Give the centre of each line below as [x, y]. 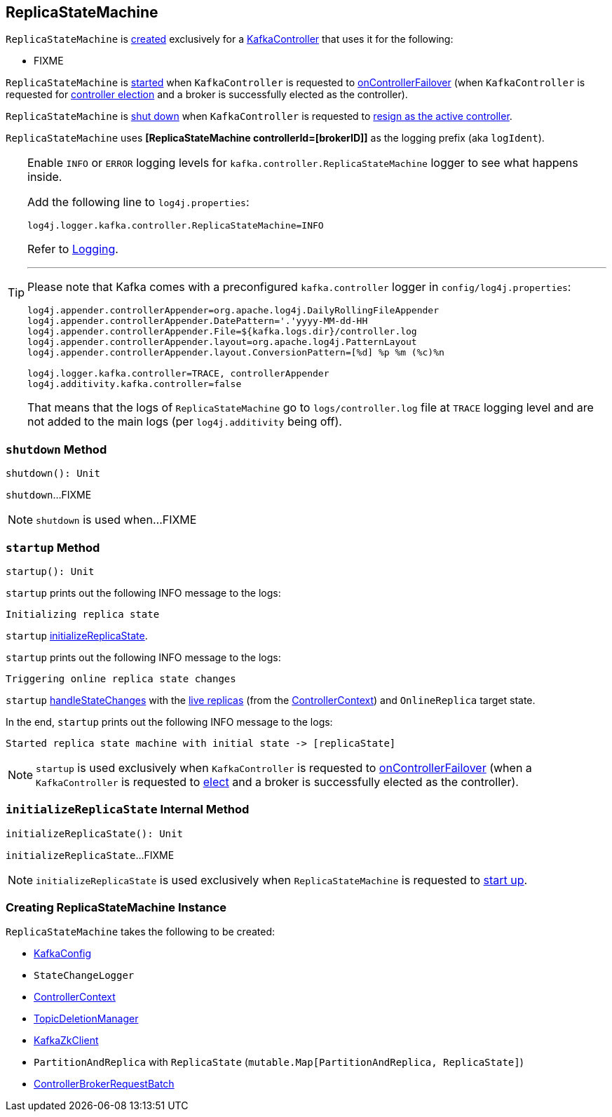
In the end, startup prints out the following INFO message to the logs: [169, 722]
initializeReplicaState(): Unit [94, 833]
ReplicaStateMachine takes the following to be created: [141, 932]
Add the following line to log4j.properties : [138, 202]
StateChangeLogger [84, 976]
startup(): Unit [50, 571]
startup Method [53, 547]
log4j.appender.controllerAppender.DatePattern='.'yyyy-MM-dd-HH [198, 321]
